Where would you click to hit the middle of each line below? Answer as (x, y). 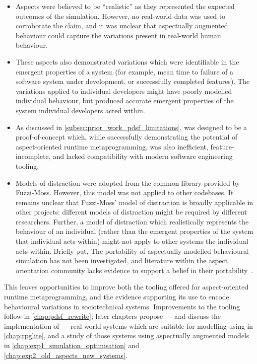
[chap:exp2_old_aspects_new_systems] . (66, 355)
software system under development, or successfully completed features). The (132, 81)
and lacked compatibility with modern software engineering (143, 156)
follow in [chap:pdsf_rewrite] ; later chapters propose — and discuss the (113, 316)
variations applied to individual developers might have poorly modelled (124, 91)
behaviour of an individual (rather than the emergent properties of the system (134, 231)
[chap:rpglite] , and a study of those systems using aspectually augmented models (127, 335)
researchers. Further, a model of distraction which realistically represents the (132, 221)
